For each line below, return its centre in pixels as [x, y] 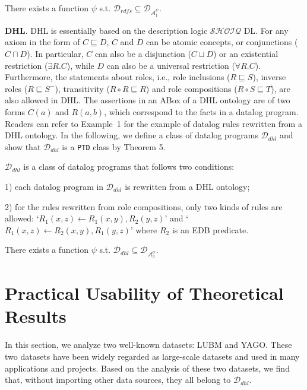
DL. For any [266, 30]
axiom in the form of [42, 42]
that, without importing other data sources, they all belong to [118, 380]
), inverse [269, 77]
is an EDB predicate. [210, 229]
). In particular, [55, 53]
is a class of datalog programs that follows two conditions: [129, 167]
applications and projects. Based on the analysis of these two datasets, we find [147, 368]
